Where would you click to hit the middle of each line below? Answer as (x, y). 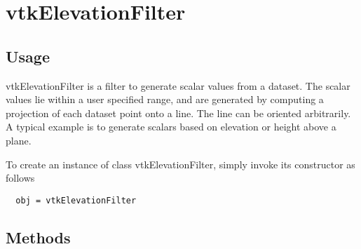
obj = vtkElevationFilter (76, 200)
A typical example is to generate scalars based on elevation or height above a (171, 127)
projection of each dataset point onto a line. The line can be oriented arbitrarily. (178, 113)
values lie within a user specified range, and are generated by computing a (165, 99)
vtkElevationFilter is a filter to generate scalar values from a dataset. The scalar (178, 85)
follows (20, 178)
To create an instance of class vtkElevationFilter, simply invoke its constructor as (180, 164)
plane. (19, 140)
